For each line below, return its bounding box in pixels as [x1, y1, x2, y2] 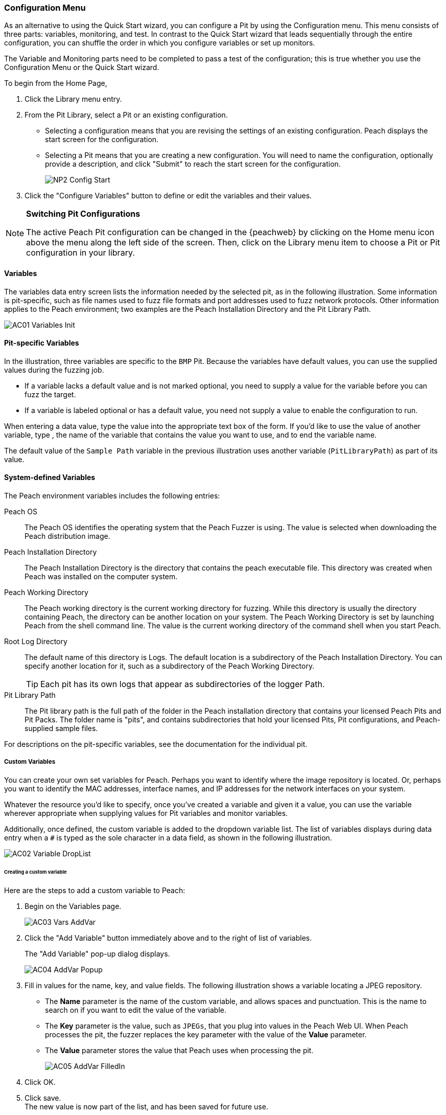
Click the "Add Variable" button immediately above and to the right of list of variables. [25, 933, 312, 942]
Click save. [25, 1093, 61, 1102]
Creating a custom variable [4, 869, 67, 875]
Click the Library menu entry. [25, 95, 122, 104]
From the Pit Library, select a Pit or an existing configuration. [25, 110, 228, 120]
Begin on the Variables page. [25, 901, 122, 911]
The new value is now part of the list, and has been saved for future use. [25, 1102, 268, 1111]
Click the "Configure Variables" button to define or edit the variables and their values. [25, 191, 312, 200]
